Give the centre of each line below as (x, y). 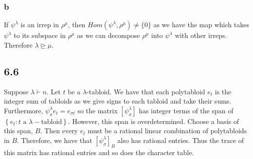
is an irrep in (40, 25)
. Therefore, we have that (54, 140)
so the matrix (98, 110)
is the (223, 91)
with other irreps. (201, 35)
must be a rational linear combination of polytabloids (167, 131)
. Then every (59, 131)
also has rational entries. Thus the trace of (181, 140)
